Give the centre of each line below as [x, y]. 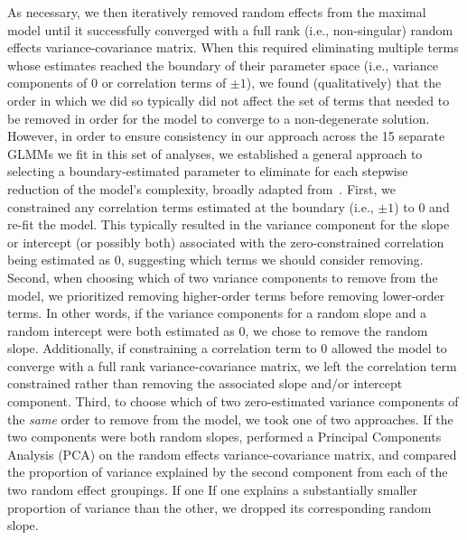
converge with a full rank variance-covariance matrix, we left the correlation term [232, 365]
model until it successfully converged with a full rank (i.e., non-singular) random [230, 29]
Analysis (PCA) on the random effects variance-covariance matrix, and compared [232, 454]
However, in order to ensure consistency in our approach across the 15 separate [226, 136]
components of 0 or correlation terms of [117, 83]
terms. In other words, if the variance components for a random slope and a [217, 313]
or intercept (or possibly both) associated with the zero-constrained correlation [226, 242]
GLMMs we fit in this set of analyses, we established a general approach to [215, 153]
